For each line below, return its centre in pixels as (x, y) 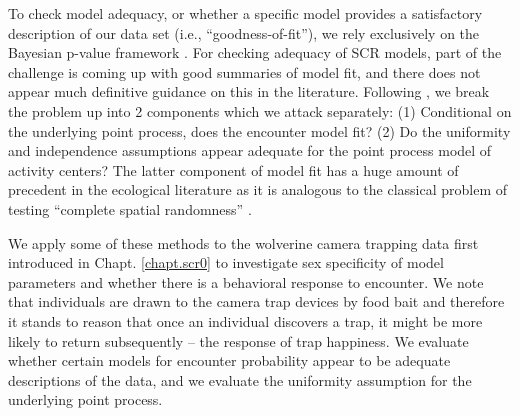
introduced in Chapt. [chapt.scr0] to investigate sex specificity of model (226, 262)
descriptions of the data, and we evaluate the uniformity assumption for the (240, 379)
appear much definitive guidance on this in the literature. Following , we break (249, 91)
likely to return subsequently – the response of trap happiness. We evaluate (238, 340)
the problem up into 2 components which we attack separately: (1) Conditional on (260, 110)
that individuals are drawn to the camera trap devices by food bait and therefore (256, 301)
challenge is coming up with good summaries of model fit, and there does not (244, 71)
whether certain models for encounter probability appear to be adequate (229, 360)
